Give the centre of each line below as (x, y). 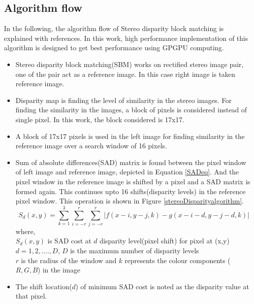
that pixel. (31, 296)
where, (25, 231)
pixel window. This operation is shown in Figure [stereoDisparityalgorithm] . (130, 201)
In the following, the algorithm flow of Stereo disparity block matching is (114, 28)
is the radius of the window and (69, 260)
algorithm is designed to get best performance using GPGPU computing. (114, 48)
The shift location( (44, 286)
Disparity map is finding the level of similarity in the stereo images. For (124, 100)
